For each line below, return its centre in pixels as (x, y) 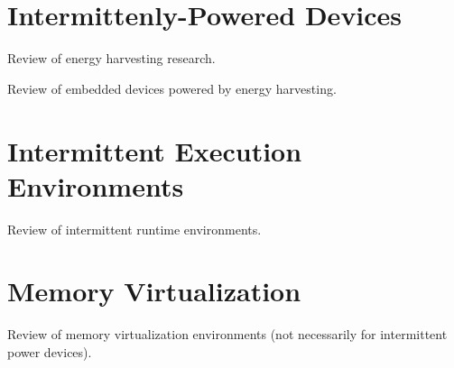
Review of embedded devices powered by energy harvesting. (172, 88)
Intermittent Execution (155, 150)
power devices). (50, 351)
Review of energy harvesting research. (111, 58)
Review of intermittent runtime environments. (134, 229)
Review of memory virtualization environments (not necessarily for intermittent (227, 334)
